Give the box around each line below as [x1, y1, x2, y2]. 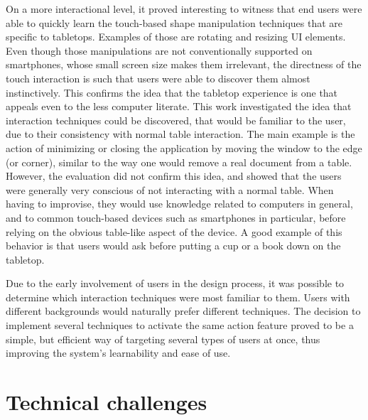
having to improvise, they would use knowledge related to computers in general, [6, 196, 353, 211]
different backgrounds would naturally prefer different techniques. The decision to [6, 303, 361, 318]
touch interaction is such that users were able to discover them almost [6, 70, 310, 85]
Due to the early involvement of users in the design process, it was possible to [6, 276, 345, 291]
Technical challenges [6, 387, 207, 416]
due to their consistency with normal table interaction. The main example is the [6, 126, 355, 141]
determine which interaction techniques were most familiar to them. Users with [6, 289, 350, 304]
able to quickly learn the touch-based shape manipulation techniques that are [6, 15, 342, 30]
